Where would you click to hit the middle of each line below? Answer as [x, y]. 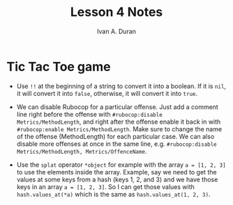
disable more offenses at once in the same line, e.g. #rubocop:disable [116, 144]
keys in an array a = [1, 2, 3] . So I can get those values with [105, 187]
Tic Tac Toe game [59, 66]
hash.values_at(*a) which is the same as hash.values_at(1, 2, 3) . [113, 194]
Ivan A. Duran [116, 31]
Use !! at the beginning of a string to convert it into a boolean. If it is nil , [121, 86]
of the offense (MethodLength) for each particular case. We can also [115, 136]
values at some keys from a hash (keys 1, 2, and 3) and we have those [117, 179]
